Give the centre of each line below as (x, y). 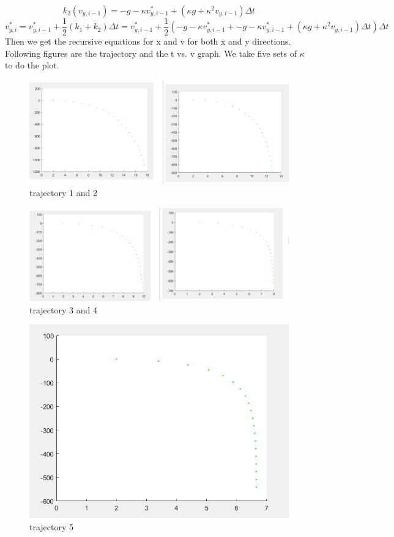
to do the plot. (32, 65)
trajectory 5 (52, 527)
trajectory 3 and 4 (63, 309)
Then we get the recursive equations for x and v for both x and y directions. (148, 41)
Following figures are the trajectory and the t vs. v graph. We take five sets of (151, 53)
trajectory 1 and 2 (63, 193)
